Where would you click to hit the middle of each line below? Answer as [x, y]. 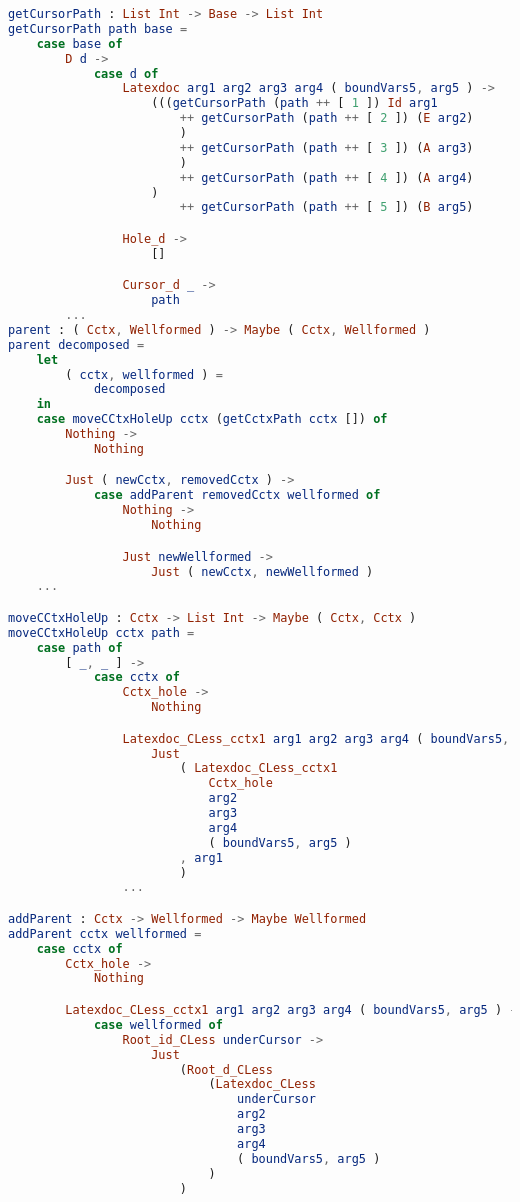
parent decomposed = [76, 344]
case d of [126, 73]
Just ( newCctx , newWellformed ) [262, 571]
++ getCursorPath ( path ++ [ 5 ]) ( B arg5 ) [326, 207]
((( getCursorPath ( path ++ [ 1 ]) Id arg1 [294, 103]
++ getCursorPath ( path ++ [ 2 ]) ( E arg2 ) [326, 118]
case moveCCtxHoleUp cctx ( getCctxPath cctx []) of [212, 419]
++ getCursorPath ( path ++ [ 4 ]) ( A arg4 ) [326, 177]
